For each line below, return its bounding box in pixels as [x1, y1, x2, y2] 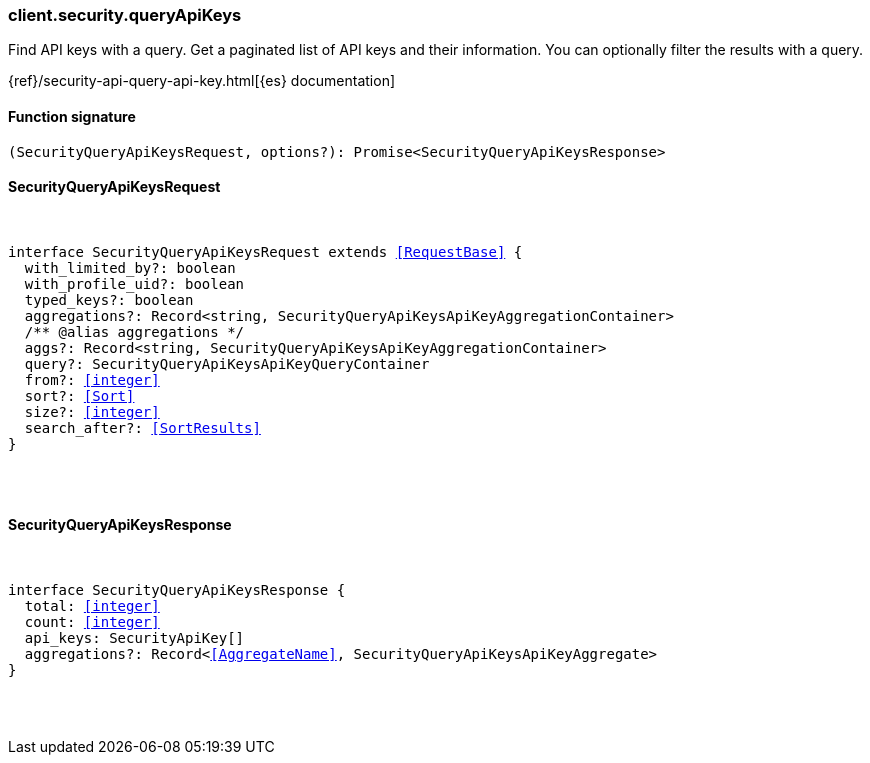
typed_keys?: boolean [24, 291, 194, 308]
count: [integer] [24, 614, 160, 631]
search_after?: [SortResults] [24, 419, 261, 436]
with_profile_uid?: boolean [24, 275, 245, 292]
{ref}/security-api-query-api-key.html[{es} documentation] [8, 72, 396, 90]
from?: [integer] [24, 371, 160, 388]
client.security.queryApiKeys [8, 5, 242, 25]
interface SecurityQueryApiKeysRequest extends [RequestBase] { [8, 243, 523, 260]
